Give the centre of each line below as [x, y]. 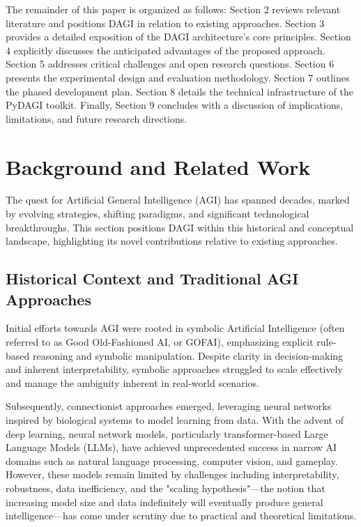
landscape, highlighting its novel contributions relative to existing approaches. [172, 241]
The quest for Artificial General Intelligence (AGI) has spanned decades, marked [178, 200]
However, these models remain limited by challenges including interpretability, [172, 474]
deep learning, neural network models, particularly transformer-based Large [167, 433]
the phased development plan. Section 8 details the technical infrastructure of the [179, 91]
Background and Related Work [158, 166]
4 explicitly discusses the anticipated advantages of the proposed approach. [166, 50]
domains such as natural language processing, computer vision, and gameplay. [172, 460]
